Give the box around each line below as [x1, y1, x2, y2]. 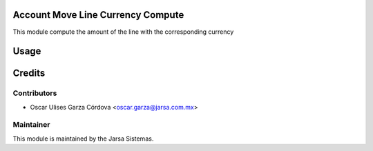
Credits [12, 68, 46, 79]
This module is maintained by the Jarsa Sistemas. [12, 134, 154, 143]
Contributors [12, 88, 57, 98]
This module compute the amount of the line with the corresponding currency [12, 28, 234, 36]
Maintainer [12, 120, 50, 130]
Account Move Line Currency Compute [12, 9, 184, 21]
